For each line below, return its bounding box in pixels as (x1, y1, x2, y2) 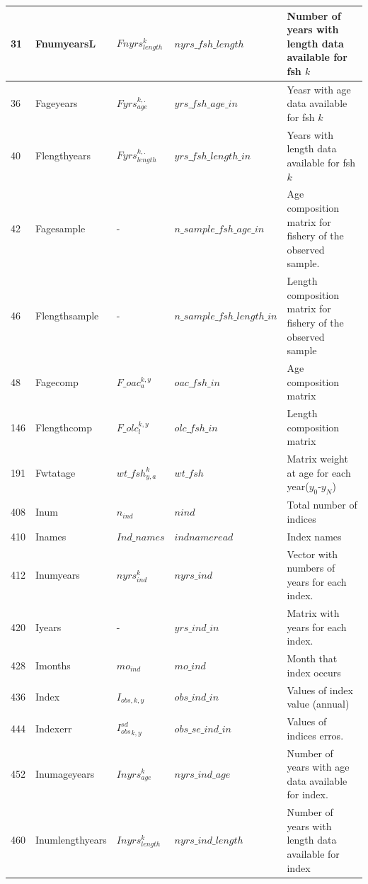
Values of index (287, 682, 353, 697)
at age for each (287, 465, 351, 480)
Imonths (35, 658, 71, 673)
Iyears (35, 619, 62, 634)
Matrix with (287, 606, 340, 620)
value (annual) (287, 696, 350, 711)
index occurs (287, 664, 341, 679)
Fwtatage (35, 465, 76, 480)
